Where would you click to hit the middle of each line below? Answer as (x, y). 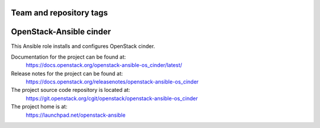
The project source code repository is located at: (71, 90)
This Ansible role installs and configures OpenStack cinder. (83, 46)
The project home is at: (39, 107)
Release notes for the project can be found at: (67, 73)
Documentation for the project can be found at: (68, 57)
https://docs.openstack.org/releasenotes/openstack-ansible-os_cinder (112, 82)
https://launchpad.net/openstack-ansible (76, 115)
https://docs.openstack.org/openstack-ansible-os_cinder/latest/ (104, 65)
